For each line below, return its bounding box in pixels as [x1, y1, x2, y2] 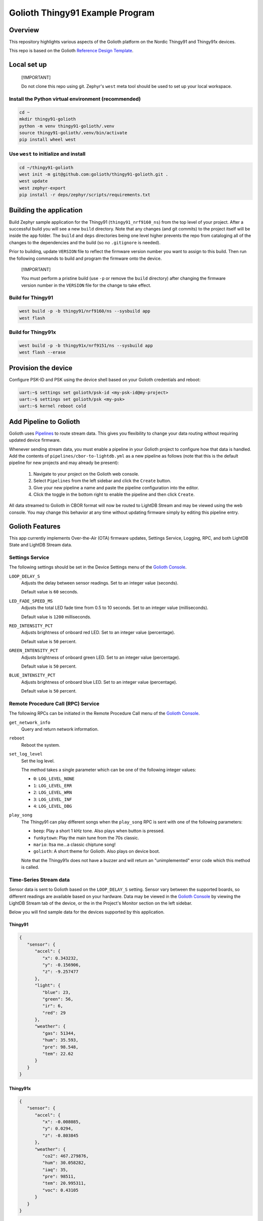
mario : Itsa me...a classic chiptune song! [33, 842, 116, 847]
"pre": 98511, [42, 1174, 76, 1179]
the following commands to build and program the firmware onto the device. [9, 255, 162, 261]
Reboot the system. [21, 742, 60, 748]
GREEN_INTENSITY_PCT [9, 648, 58, 653]
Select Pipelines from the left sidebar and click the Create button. [33, 478, 171, 484]
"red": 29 [42, 1010, 66, 1015]
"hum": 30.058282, [42, 1160, 86, 1166]
